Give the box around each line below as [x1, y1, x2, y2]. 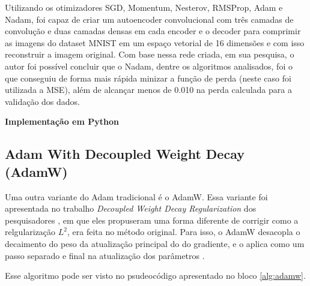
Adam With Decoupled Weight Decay [5, 144, 245, 163]
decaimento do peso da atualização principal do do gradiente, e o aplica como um [5, 237, 305, 249]
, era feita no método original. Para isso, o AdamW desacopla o [67, 225, 300, 238]
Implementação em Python [5, 115, 119, 128]
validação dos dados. [5, 95, 80, 107]
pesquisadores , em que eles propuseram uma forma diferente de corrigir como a [5, 213, 299, 226]
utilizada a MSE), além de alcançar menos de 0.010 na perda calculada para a [5, 83, 292, 96]
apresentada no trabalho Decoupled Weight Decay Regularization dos [5, 202, 257, 215]
